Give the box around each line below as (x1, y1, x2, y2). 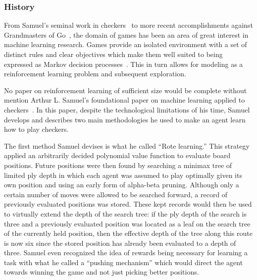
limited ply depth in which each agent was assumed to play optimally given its (4, 169, 242, 180)
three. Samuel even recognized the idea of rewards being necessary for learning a (4, 247, 248, 258)
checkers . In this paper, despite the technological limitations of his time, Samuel (4, 104, 250, 114)
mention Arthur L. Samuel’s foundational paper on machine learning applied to (4, 95, 245, 105)
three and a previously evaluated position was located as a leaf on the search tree (4, 218, 251, 228)
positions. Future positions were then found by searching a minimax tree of (4, 160, 232, 170)
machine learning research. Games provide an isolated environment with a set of (4, 39, 247, 50)
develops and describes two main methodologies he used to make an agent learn (4, 114, 246, 124)
